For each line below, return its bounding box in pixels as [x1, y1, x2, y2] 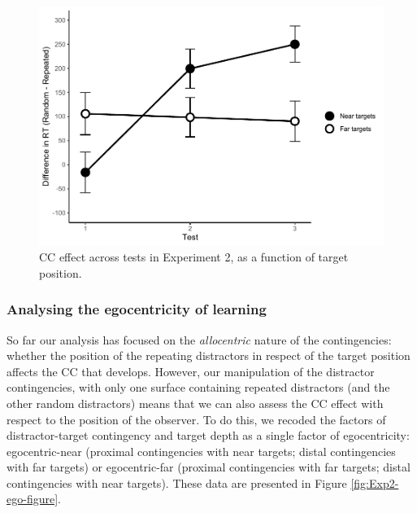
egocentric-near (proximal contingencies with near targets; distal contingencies [7, 442, 396, 459]
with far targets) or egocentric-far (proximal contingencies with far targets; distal [7, 458, 410, 476]
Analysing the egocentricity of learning [7, 299, 267, 319]
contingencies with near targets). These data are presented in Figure [7, 474, 347, 491]
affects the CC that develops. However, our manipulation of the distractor [7, 362, 375, 379]
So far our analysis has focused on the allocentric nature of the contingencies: [7, 331, 392, 348]
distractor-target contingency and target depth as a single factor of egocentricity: [7, 427, 410, 444]
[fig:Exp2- [350, 474, 399, 491]
